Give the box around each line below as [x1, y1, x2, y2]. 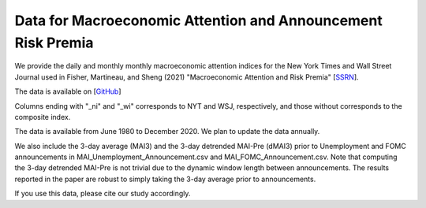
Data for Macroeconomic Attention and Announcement [14, 12, 383, 29]
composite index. [14, 112, 71, 121]
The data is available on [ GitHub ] [14, 87, 121, 96]
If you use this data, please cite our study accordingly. [14, 189, 191, 199]
